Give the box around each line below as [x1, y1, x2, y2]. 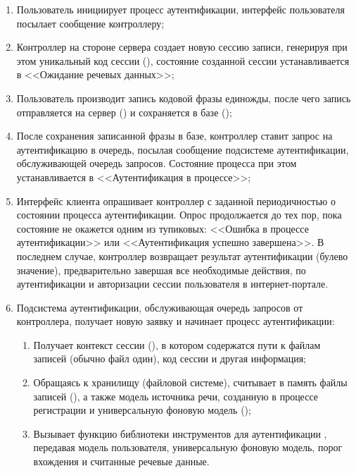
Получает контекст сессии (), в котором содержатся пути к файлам [33, 337, 321, 352]
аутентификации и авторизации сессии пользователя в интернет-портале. [16, 276, 329, 291]
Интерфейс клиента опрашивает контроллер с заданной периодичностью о [16, 193, 336, 208]
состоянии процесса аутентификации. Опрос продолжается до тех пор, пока [16, 207, 342, 222]
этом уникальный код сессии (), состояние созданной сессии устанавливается [16, 53, 350, 68]
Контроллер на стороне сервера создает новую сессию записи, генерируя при [16, 39, 348, 54]
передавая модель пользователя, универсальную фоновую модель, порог [33, 440, 343, 455]
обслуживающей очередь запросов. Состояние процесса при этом [16, 156, 297, 171]
